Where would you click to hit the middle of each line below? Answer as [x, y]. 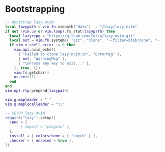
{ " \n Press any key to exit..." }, [55, 63]
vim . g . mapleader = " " [28, 99]
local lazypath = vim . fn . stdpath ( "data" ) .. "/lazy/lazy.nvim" [71, 27]
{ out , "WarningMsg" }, [42, 59]
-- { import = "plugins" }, [42, 127]
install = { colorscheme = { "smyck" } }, [54, 136]
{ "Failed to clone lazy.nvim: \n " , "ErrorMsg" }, [70, 54]
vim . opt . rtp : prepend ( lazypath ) [37, 91]
